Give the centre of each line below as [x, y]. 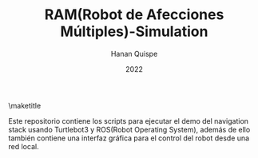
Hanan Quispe [134, 53]
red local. [24, 146]
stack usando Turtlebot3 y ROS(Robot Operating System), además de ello [129, 129]
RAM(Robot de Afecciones [134, 15]
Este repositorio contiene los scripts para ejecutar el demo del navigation [129, 120]
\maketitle [25, 105]
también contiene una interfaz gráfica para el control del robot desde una [129, 138]
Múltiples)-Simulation [134, 32]
